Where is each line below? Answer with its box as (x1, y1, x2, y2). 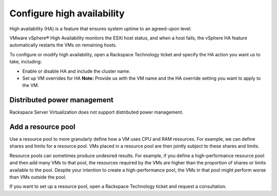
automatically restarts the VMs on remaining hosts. (9, 42, 117, 48)
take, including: (9, 59, 42, 65)
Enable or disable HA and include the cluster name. (22, 68, 131, 74)
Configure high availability (9, 8, 125, 19)
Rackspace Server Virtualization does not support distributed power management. (9, 109, 184, 115)
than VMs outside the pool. (9, 174, 67, 180)
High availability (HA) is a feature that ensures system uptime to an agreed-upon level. (9, 26, 192, 32)
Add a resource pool (9, 123, 75, 131)
